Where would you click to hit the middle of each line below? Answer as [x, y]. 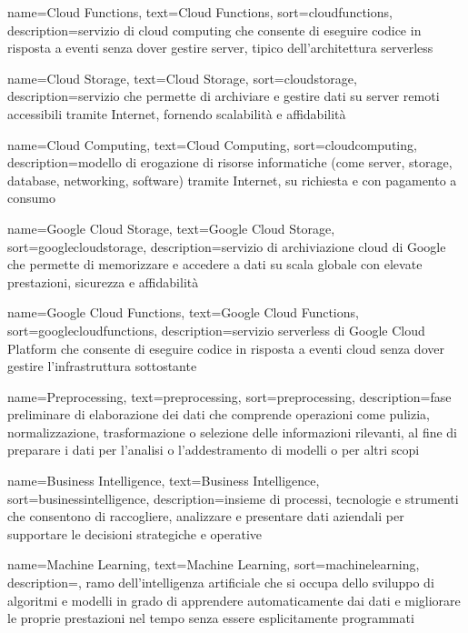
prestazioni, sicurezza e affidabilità [103, 281]
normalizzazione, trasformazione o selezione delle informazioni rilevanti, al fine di [233, 432]
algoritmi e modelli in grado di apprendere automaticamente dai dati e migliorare [234, 600]
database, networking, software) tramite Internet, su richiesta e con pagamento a [232, 180]
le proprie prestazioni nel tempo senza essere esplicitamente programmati [211, 618]
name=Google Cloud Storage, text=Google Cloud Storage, [171, 228]
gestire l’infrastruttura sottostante [102, 366]
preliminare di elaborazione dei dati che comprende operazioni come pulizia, [219, 414]
